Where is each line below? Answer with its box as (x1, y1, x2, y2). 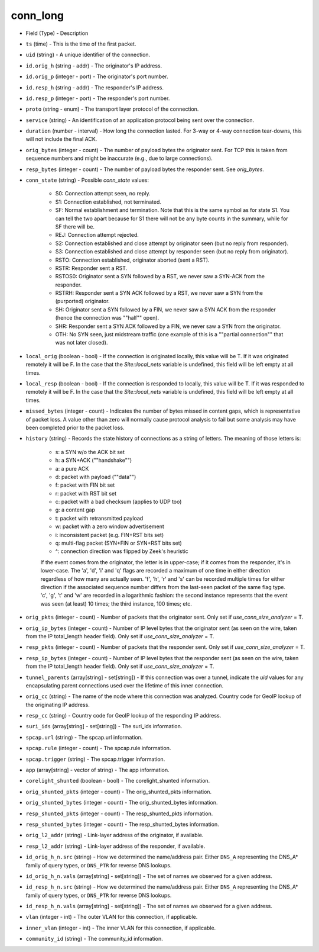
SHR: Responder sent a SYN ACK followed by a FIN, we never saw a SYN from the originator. (55, 323, 281, 330)
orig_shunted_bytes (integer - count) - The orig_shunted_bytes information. (25, 799, 218, 806)
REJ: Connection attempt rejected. (55, 231, 139, 239)
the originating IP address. (25, 701, 90, 708)
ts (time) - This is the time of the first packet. (25, 40, 136, 47)
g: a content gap (55, 506, 96, 513)
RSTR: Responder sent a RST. (55, 264, 128, 272)
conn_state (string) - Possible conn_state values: (25, 176, 149, 184)
